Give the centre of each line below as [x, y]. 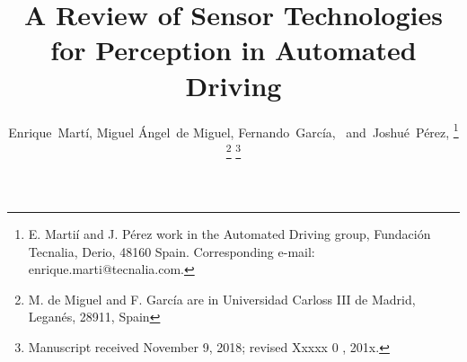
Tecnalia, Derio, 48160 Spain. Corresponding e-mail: [172, 251]
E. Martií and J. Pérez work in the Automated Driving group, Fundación [229, 234]
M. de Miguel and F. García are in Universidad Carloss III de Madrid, [222, 299]
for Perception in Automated [233, 50]
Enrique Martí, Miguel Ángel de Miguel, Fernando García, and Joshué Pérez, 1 [233, 130]
